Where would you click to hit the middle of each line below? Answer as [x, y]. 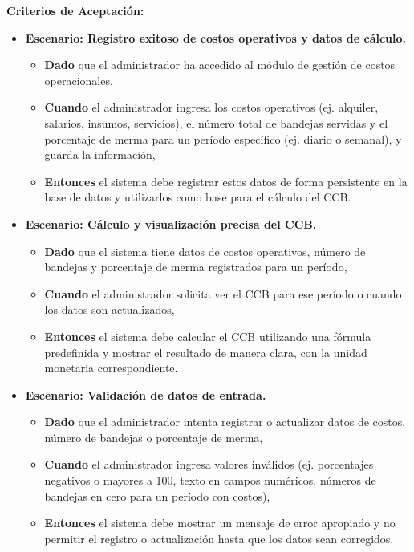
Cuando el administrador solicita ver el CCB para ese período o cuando [223, 293]
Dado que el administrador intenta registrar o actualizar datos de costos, [225, 422]
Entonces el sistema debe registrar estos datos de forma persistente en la [226, 181]
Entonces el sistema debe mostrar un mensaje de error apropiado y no [220, 523]
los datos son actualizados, [110, 309]
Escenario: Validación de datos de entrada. [146, 394]
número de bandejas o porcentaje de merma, [154, 437]
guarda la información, [100, 154]
